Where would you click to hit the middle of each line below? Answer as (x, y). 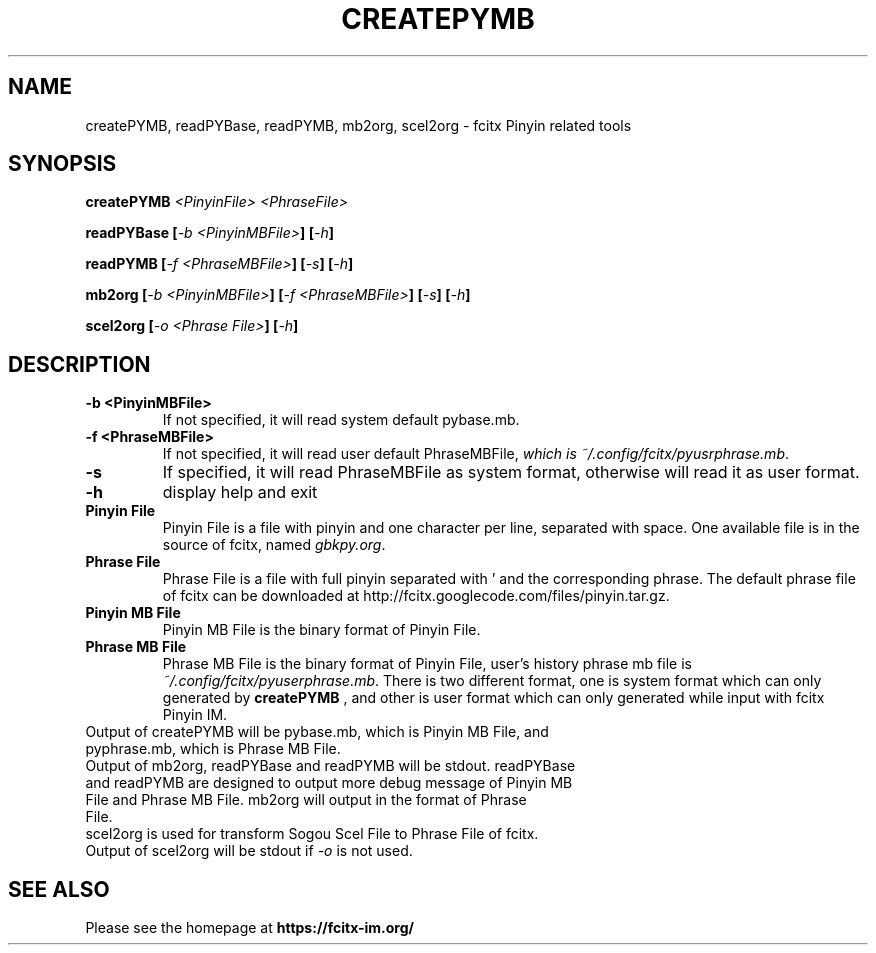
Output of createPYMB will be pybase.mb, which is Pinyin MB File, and (317, 732)
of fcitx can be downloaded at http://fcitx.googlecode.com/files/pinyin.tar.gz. (416, 596)
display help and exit (240, 492)
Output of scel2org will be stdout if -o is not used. (249, 851)
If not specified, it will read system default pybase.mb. (341, 420)
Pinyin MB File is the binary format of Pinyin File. (321, 630)
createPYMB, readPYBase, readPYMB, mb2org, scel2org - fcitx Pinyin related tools (358, 125)
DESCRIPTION (79, 364)
